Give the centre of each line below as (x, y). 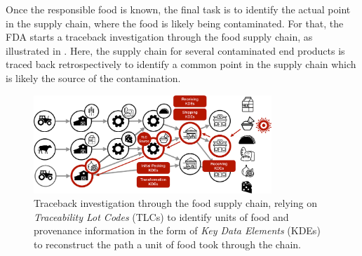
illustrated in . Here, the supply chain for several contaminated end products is (175, 50)
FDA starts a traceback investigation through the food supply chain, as (159, 37)
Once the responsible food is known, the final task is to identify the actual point (178, 9)
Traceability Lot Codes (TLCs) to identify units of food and (161, 216)
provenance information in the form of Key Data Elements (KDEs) (177, 230)
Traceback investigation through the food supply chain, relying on (175, 203)
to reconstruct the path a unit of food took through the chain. (167, 244)
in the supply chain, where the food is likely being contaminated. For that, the (175, 23)
